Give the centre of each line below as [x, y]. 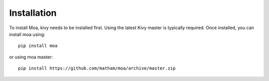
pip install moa [38, 46]
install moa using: [27, 34]
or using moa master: [31, 57]
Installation [33, 13]
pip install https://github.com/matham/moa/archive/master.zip [97, 68]
